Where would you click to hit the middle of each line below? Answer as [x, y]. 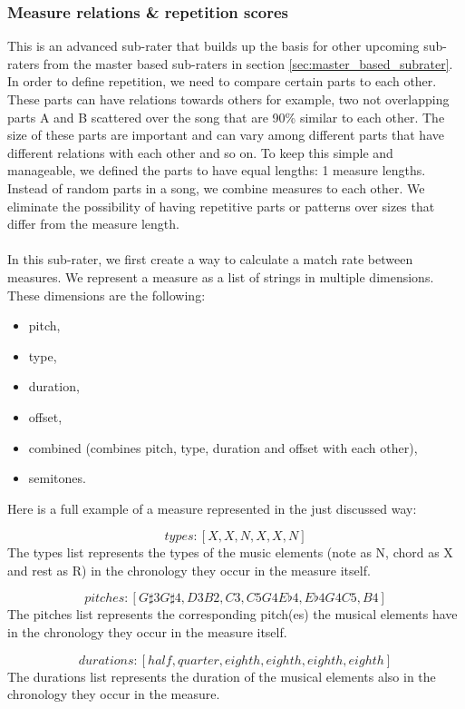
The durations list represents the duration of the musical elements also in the [222, 676]
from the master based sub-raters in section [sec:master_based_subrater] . [248, 63]
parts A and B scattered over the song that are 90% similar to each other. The [226, 117]
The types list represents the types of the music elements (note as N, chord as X [230, 552]
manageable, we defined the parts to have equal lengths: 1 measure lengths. [217, 170]
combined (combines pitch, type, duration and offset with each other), [223, 447]
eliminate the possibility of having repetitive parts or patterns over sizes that [221, 206]
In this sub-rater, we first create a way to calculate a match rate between [210, 259]
